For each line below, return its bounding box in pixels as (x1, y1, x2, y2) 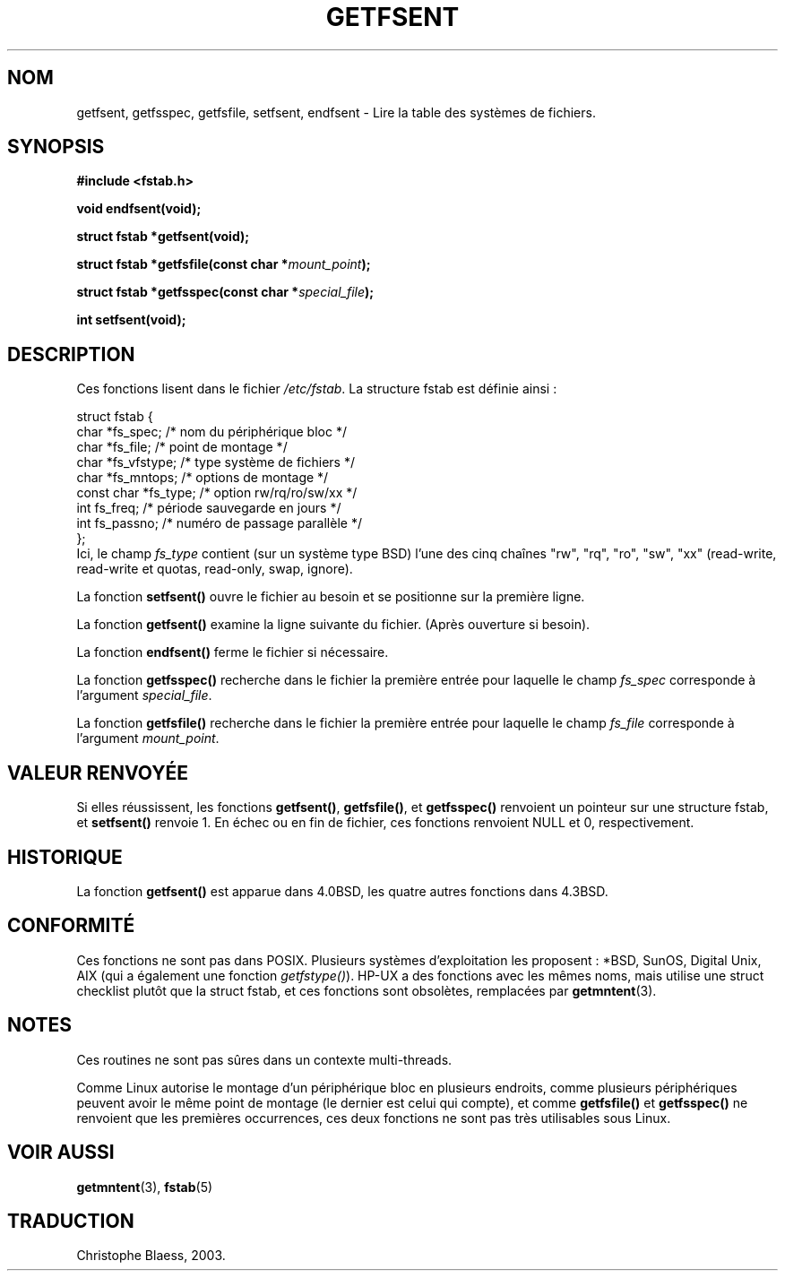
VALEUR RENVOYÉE (7, 761, 188, 784)
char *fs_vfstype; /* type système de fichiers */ (76, 454, 355, 471)
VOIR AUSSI (7, 1141, 115, 1164)
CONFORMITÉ (7, 914, 135, 937)
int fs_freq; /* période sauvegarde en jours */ (76, 500, 341, 516)
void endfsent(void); (76, 201, 202, 217)
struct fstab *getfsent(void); (76, 229, 250, 245)
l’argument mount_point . (76, 730, 220, 747)
